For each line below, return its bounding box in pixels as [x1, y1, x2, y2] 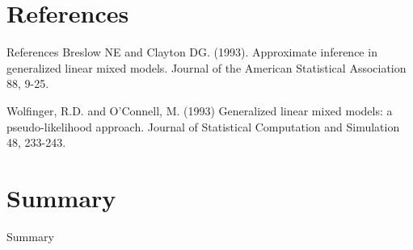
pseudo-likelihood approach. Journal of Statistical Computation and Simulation [6, 118, 400, 135]
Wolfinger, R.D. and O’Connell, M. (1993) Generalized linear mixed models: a [6, 102, 393, 119]
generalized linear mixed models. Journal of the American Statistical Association [6, 59, 407, 76]
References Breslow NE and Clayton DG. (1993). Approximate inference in [6, 44, 377, 60]
